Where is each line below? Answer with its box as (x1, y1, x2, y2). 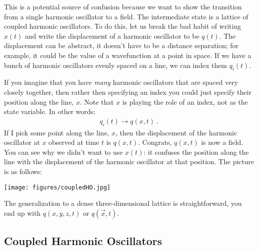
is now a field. (201, 137, 243, 147)
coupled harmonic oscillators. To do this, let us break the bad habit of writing (4, 21, 241, 31)
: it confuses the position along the (143, 146, 249, 157)
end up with (4, 207, 41, 218)
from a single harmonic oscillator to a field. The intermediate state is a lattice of (4, 11, 249, 21)
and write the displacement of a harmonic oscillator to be (25, 30, 199, 41)
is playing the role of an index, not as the (122, 96, 248, 107)
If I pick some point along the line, (4, 127, 110, 137)
